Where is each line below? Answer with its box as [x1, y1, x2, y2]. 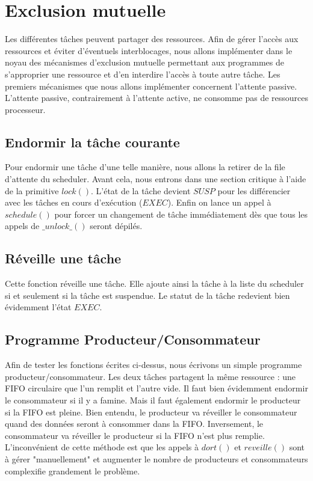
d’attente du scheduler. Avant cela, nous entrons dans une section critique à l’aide [5, 173, 306, 185]
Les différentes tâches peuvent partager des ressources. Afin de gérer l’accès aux [5, 32, 299, 45]
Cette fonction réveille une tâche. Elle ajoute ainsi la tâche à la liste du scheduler [5, 277, 304, 290]
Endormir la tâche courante [5, 132, 180, 151]
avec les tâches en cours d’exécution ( [5, 196, 143, 209]
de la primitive [5, 184, 59, 197]
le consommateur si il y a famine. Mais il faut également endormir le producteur [5, 394, 301, 406]
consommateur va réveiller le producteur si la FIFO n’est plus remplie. [5, 429, 265, 441]
